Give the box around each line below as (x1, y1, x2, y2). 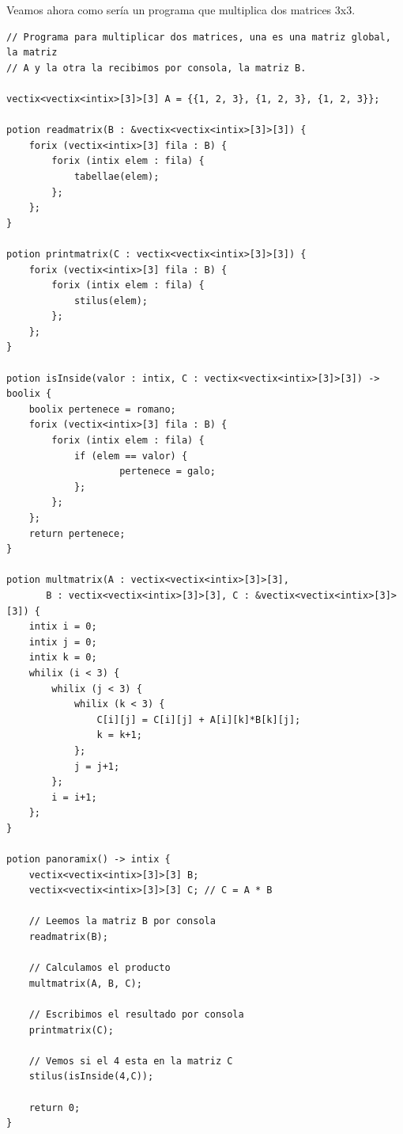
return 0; (28, 1102, 81, 1113)
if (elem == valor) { (73, 450, 188, 462)
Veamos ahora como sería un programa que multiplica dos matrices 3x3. (6, 2, 356, 17)
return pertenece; (28, 527, 126, 539)
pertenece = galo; (119, 466, 216, 478)
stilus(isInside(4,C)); (28, 1071, 154, 1083)
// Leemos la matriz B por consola (28, 915, 216, 927)
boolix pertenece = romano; (28, 403, 176, 415)
